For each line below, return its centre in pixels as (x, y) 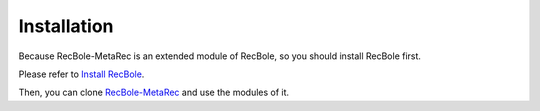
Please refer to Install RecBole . (81, 74)
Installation (66, 26)
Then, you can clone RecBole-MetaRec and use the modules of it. (154, 92)
